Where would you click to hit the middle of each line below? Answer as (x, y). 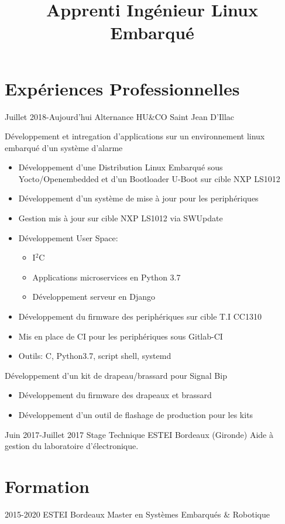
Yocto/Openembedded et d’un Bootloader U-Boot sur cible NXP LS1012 (149, 178)
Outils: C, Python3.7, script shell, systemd (95, 356)
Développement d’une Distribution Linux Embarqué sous (121, 167)
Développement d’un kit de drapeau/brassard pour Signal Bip (116, 375)
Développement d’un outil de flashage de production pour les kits (136, 415)
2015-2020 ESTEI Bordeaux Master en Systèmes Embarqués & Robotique (137, 514)
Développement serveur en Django (94, 297)
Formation (47, 486)
